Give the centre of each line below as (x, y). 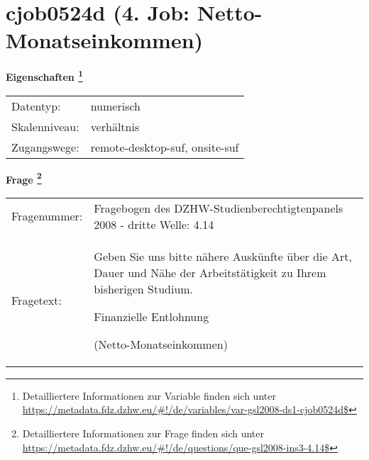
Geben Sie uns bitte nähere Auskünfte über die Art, (223, 256)
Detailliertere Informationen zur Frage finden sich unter (143, 433)
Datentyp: (36, 106)
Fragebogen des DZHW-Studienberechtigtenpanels (219, 208)
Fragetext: (37, 300)
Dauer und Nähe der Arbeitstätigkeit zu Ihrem (210, 272)
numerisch (115, 106)
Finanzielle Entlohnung (152, 316)
